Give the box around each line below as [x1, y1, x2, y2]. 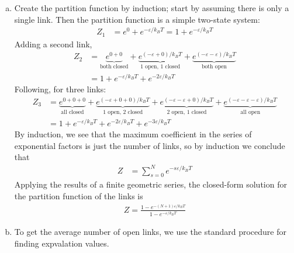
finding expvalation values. [14, 237, 109, 249]
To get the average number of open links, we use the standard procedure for [14, 226, 286, 237]
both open [201, 64, 227, 70]
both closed [100, 64, 129, 70]
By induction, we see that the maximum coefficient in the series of [14, 128, 252, 140]
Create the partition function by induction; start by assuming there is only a [14, 2, 289, 13]
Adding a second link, [14, 37, 92, 50]
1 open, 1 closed [140, 64, 181, 70]
